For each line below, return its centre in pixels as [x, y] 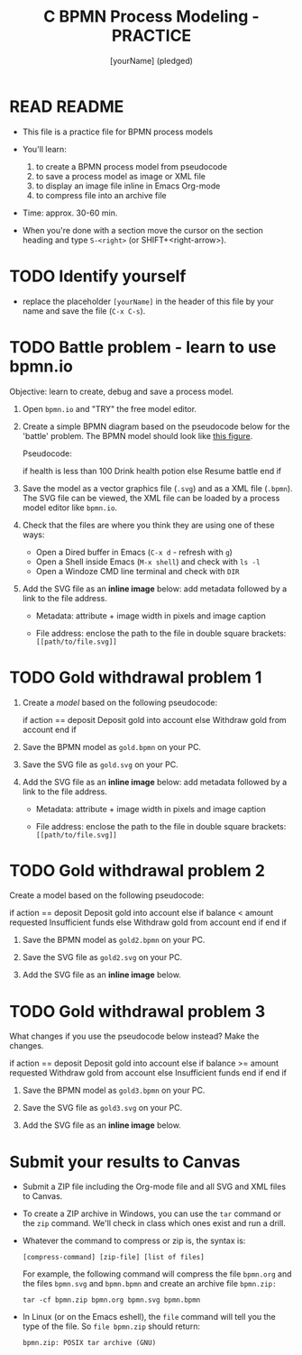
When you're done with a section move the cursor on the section [143, 230]
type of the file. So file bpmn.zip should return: [111, 1326]
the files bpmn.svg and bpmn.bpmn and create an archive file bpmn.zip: [149, 1284]
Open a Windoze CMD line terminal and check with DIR [137, 571]
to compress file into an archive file [101, 195]
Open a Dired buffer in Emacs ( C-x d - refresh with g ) [134, 552]
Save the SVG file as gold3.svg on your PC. [102, 1108]
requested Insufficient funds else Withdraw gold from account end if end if [148, 922]
